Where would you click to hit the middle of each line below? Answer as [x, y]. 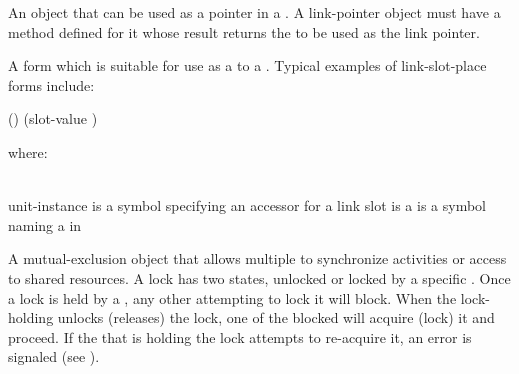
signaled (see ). [54, 356]
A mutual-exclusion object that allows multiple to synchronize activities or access [257, 258]
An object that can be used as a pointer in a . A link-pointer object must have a [254, 12]
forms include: [51, 84]
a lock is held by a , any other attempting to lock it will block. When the [232, 297]
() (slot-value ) [53, 118]
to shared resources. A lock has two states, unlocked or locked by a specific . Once [259, 277]
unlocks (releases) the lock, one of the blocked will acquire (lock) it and [276, 317]
